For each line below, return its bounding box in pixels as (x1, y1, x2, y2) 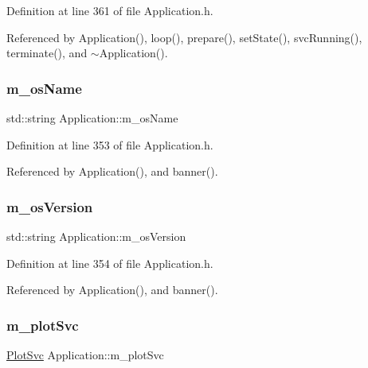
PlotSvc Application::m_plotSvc (6, 347, 164, 362)
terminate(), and (6, 45, 88, 61)
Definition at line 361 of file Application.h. (6, 2, 213, 18)
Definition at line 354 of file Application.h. (6, 254, 213, 271)
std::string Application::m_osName (6, 110, 178, 126)
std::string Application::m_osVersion (6, 228, 186, 244)
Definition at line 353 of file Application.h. (6, 136, 213, 153)
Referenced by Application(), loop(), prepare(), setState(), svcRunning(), (6, 29, 362, 45)
